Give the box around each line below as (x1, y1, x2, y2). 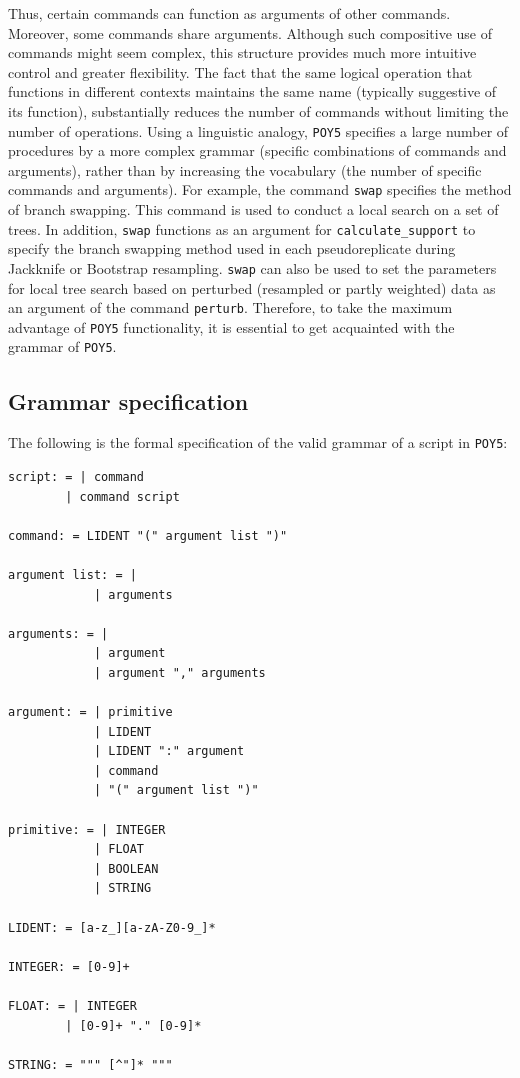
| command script (65, 489, 180, 504)
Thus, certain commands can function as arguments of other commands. (8, 3, 451, 23)
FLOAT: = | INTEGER (8, 999, 137, 1014)
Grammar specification (8, 385, 249, 416)
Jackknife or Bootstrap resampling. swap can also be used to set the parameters (8, 257, 497, 278)
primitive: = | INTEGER (8, 822, 166, 837)
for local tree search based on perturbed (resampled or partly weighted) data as (8, 277, 496, 298)
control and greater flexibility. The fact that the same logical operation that (8, 61, 473, 82)
